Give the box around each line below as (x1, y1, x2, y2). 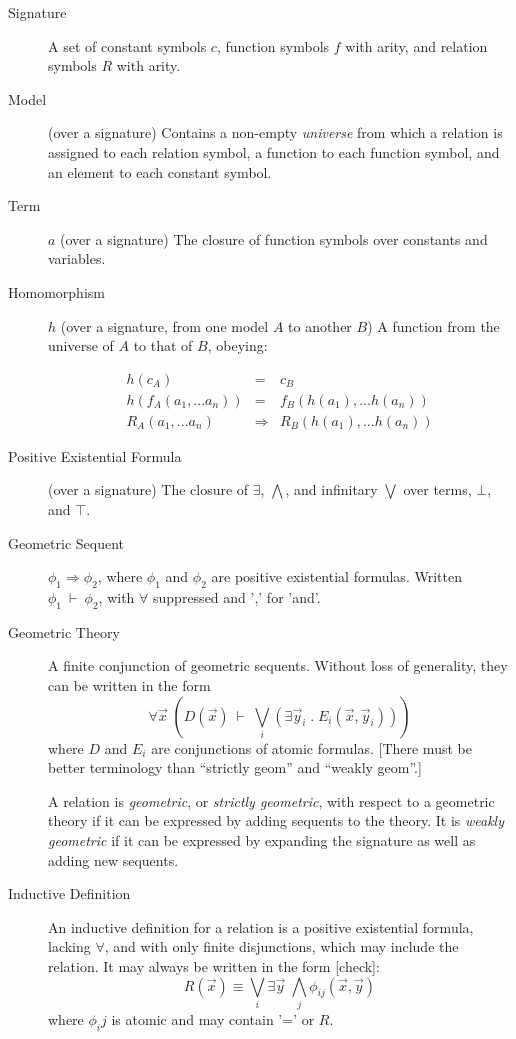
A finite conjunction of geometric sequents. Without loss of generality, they (48, 655, 508, 676)
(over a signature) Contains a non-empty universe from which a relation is (48, 122, 503, 143)
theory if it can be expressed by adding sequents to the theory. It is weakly (48, 810, 505, 831)
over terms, (403, 479, 472, 500)
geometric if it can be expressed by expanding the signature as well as (48, 829, 476, 850)
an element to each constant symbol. (48, 161, 272, 182)
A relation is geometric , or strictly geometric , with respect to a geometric (48, 790, 495, 811)
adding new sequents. (48, 849, 179, 870)
